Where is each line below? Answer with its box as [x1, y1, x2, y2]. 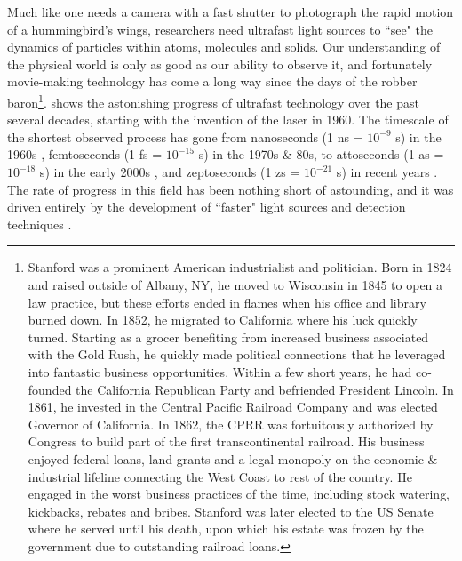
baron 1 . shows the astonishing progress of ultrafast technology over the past [7, 90, 419, 111]
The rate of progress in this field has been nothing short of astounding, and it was [7, 180, 454, 198]
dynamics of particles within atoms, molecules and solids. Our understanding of [7, 37, 441, 56]
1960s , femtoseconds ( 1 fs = [7, 145, 163, 164]
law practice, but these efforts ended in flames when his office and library [28, 293, 426, 311]
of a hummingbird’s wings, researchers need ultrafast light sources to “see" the [7, 20, 433, 38]
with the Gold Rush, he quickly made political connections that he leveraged [28, 345, 446, 364]
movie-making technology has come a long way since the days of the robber [7, 72, 418, 91]
